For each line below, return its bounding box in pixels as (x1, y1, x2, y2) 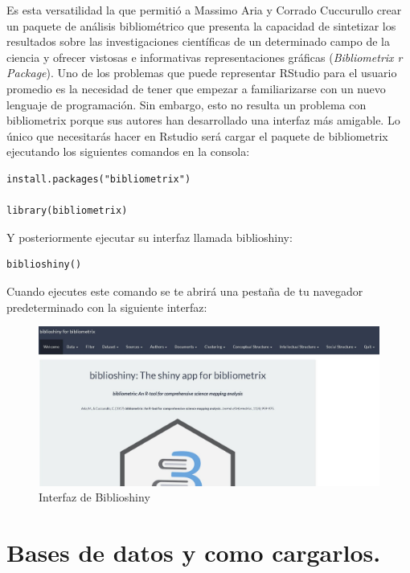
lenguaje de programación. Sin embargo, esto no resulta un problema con (6, 96, 367, 113)
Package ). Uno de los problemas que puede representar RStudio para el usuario (6, 64, 397, 81)
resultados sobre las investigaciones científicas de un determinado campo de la (6, 33, 391, 50)
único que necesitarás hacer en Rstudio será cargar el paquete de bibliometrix (6, 127, 388, 144)
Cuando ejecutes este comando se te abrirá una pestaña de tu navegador (6, 282, 363, 299)
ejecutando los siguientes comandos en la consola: (6, 143, 250, 160)
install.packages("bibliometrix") (6, 173, 191, 185)
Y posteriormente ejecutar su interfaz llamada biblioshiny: (6, 228, 293, 245)
